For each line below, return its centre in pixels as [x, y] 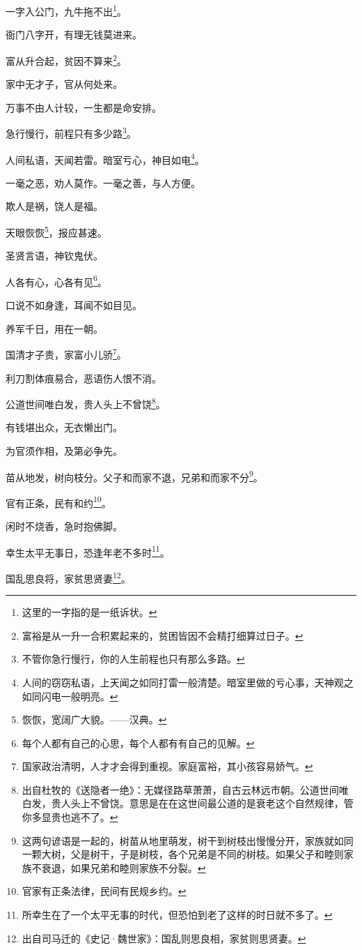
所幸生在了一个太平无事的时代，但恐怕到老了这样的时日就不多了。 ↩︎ [177, 915]
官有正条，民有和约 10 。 [58, 502]
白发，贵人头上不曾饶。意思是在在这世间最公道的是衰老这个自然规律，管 [188, 803]
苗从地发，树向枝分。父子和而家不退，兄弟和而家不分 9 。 [134, 476]
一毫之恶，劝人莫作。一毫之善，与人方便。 [103, 182]
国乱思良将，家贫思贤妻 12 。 [68, 577]
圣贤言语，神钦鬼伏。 [54, 256]
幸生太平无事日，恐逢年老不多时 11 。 [88, 551]
